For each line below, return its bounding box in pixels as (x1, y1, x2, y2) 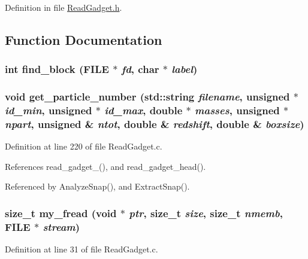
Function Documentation (5, 30, 162, 48)
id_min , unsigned (5, 103, 92, 118)
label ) (171, 62, 198, 77)
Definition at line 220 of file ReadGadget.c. (5, 140, 162, 153)
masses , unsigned (195, 103, 280, 118)
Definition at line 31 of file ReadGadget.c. (5, 243, 158, 255)
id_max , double (104, 103, 183, 118)
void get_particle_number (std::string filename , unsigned (5, 89, 290, 104)
